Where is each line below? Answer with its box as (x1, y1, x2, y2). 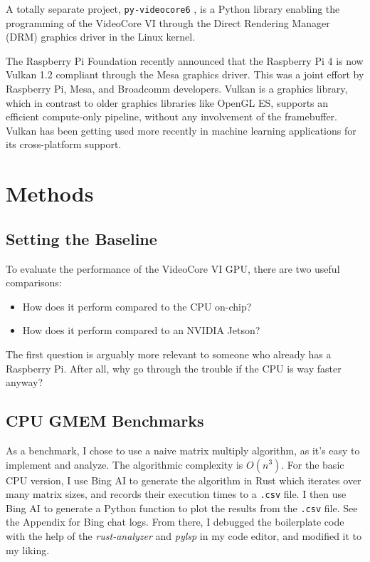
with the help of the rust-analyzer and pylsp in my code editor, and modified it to (6, 529, 362, 543)
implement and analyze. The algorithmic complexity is (6, 457, 243, 472)
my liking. (6, 542, 50, 557)
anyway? (6, 375, 43, 390)
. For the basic (281, 457, 344, 472)
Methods (6, 179, 94, 208)
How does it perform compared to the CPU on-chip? (22, 298, 252, 313)
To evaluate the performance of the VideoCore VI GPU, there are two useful (6, 261, 340, 276)
